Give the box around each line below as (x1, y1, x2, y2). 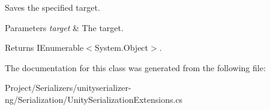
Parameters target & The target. (5, 21, 124, 33)
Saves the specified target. (5, 1, 100, 13)
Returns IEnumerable (5, 41, 84, 54)
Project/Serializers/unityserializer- (5, 81, 131, 94)
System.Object (94, 41, 149, 54)
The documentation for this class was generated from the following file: (5, 61, 266, 74)
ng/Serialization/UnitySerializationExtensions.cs (5, 93, 183, 105)
